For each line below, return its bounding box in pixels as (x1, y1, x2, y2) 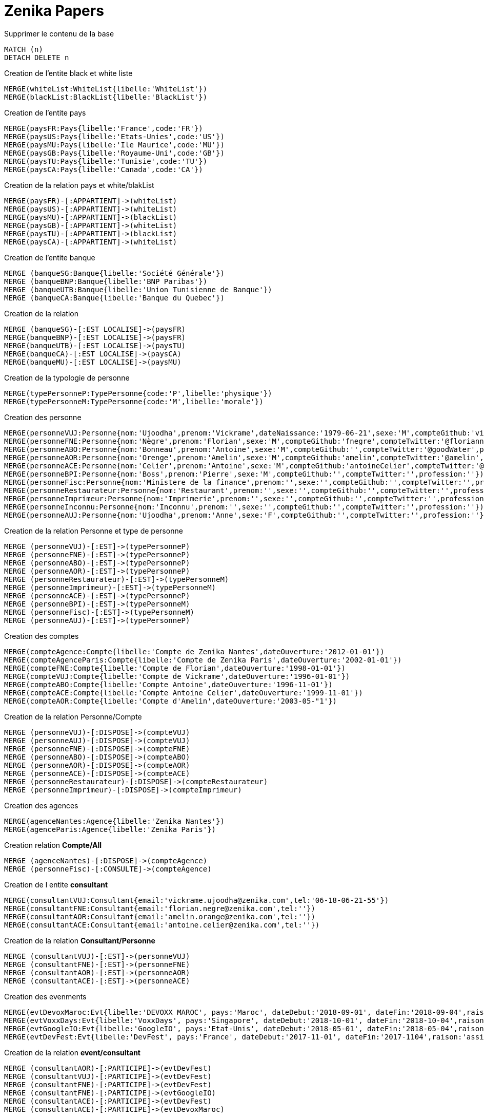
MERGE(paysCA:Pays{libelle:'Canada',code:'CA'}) (4, 165, 203, 174)
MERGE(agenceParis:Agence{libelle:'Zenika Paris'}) (4, 825, 216, 834)
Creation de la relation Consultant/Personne (4, 936, 155, 945)
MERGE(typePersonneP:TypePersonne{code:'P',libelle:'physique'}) (4, 389, 272, 397)
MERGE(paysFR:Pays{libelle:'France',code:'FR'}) (4, 124, 203, 132)
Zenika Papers (4, 2, 104, 20)
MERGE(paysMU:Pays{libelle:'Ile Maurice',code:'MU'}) (4, 140, 225, 149)
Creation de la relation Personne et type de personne (4, 526, 183, 535)
